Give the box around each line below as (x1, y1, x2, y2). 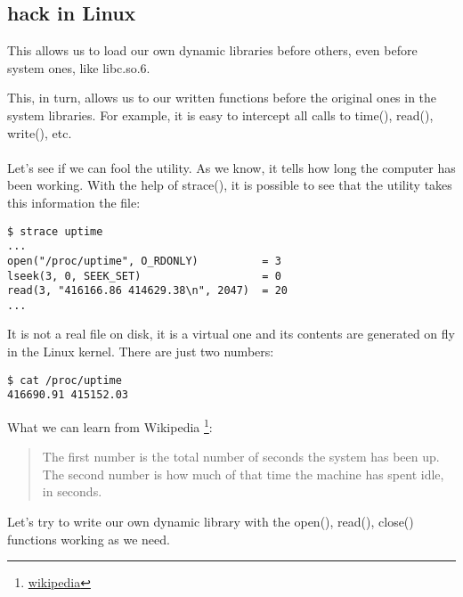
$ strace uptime (7, 225, 103, 238)
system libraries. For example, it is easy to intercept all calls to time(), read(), (7, 105, 434, 124)
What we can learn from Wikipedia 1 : (7, 414, 213, 436)
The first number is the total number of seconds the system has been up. (42, 447, 440, 466)
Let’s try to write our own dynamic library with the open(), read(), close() (7, 512, 414, 531)
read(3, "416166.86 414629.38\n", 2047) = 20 (7, 284, 288, 298)
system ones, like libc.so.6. (7, 58, 150, 77)
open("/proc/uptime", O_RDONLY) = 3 (7, 254, 281, 267)
